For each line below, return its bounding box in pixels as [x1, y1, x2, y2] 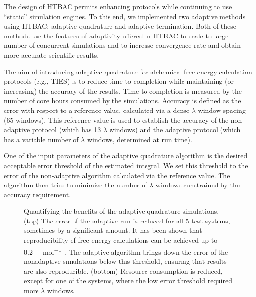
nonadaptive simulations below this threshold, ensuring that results [24, 256, 227, 266]
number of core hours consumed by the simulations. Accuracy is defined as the [4, 95, 241, 106]
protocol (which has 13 [32, 124, 101, 135]
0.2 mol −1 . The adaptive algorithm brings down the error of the [24, 245, 228, 257]
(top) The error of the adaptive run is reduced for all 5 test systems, [24, 215, 230, 225]
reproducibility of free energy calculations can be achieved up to [24, 235, 218, 245]
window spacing [198, 105, 246, 115]
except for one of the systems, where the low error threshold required [24, 275, 232, 286]
